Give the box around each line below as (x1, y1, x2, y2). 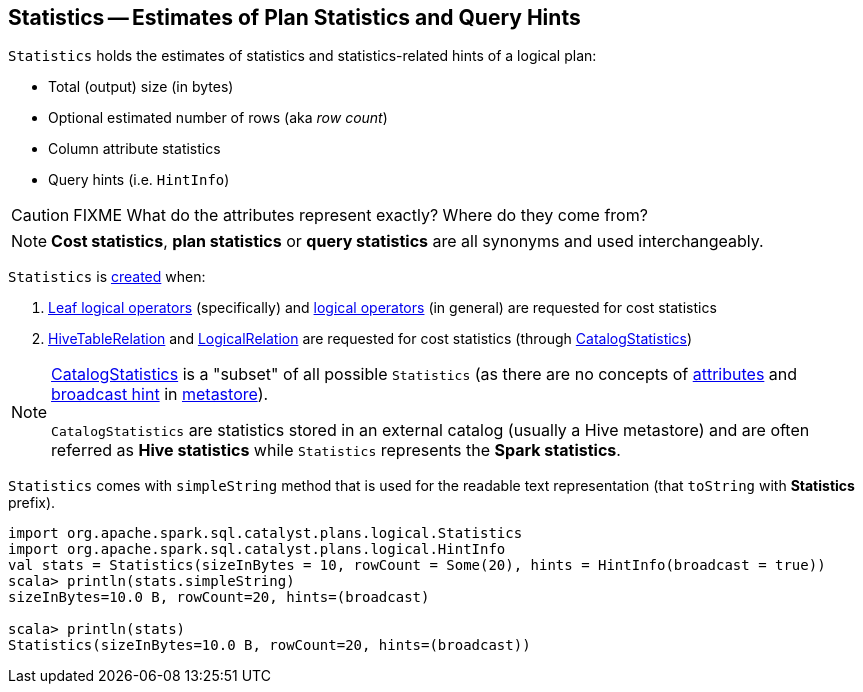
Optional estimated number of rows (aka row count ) (48, 109, 388, 127)
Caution (11, 205, 70, 226)
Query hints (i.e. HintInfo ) (48, 171, 230, 189)
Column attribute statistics (48, 140, 221, 158)
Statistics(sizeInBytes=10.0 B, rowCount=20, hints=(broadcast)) (8, 637, 531, 654)
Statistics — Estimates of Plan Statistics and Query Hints (8, 5, 581, 30)
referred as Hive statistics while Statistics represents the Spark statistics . (51, 440, 621, 461)
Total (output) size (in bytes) (48, 78, 234, 96)
